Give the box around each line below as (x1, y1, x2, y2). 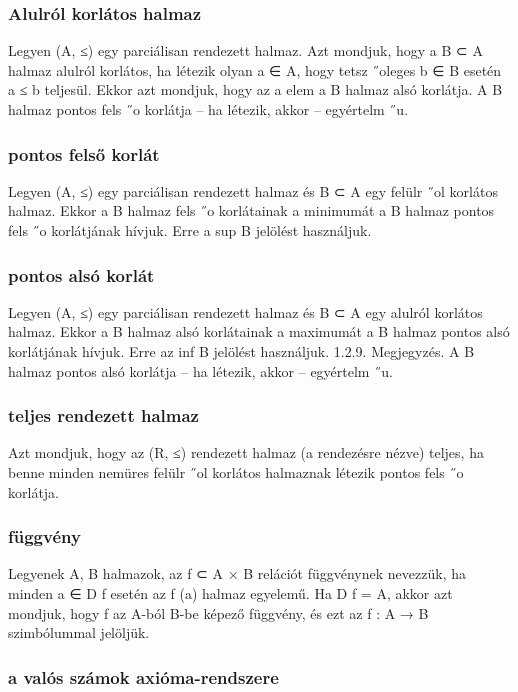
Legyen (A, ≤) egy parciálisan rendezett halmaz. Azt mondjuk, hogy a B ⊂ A (8, 40, 483, 61)
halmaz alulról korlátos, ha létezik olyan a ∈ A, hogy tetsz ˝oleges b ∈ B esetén (8, 59, 502, 80)
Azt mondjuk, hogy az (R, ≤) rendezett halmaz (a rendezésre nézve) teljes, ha (8, 442, 484, 463)
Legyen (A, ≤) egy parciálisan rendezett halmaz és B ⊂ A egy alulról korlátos (8, 301, 483, 322)
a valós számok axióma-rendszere (8, 664, 279, 689)
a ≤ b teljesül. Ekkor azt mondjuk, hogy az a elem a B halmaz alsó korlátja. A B (8, 79, 503, 100)
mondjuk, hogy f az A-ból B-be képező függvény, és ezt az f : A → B (8, 602, 429, 623)
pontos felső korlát (8, 141, 160, 166)
